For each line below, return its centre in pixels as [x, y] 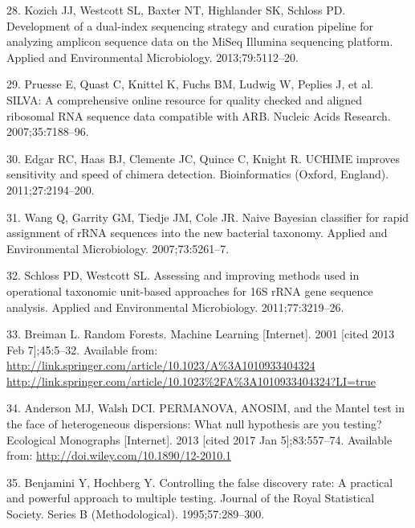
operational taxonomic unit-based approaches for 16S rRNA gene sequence [190, 291]
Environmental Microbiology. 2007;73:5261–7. [118, 248]
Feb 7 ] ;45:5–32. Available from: [82, 349]
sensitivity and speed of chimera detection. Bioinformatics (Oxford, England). [198, 174]
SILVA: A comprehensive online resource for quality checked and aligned [185, 99]
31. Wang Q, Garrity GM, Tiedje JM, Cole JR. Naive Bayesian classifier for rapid [208, 217]
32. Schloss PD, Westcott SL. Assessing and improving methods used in [183, 275]
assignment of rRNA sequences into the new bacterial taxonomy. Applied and [197, 233]
